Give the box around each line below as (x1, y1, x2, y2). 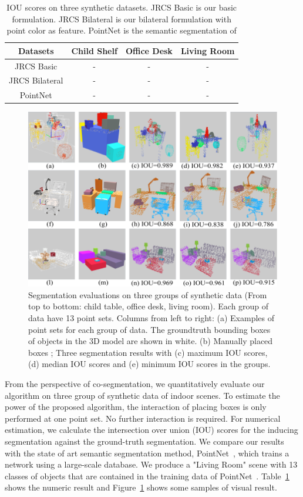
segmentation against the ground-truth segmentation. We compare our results (5, 435, 284, 448)
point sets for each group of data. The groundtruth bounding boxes (28, 323, 271, 335)
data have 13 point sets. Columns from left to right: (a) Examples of (28, 312, 275, 324)
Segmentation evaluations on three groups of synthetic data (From (28, 288, 267, 301)
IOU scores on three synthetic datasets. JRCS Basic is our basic (6, 1, 237, 13)
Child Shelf (71, 44, 117, 56)
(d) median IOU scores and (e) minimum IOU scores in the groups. (28, 358, 271, 370)
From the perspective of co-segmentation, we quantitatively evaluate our (5, 378, 265, 390)
